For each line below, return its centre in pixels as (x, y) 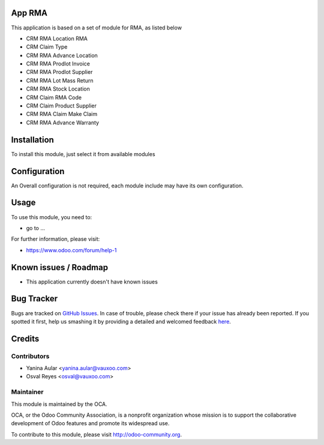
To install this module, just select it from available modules (83, 154)
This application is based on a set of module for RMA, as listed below (97, 28)
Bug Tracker (34, 299)
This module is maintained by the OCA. (59, 404)
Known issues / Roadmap (59, 267)
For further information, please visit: (55, 239)
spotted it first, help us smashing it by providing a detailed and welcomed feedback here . (121, 321)
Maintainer (27, 392)
